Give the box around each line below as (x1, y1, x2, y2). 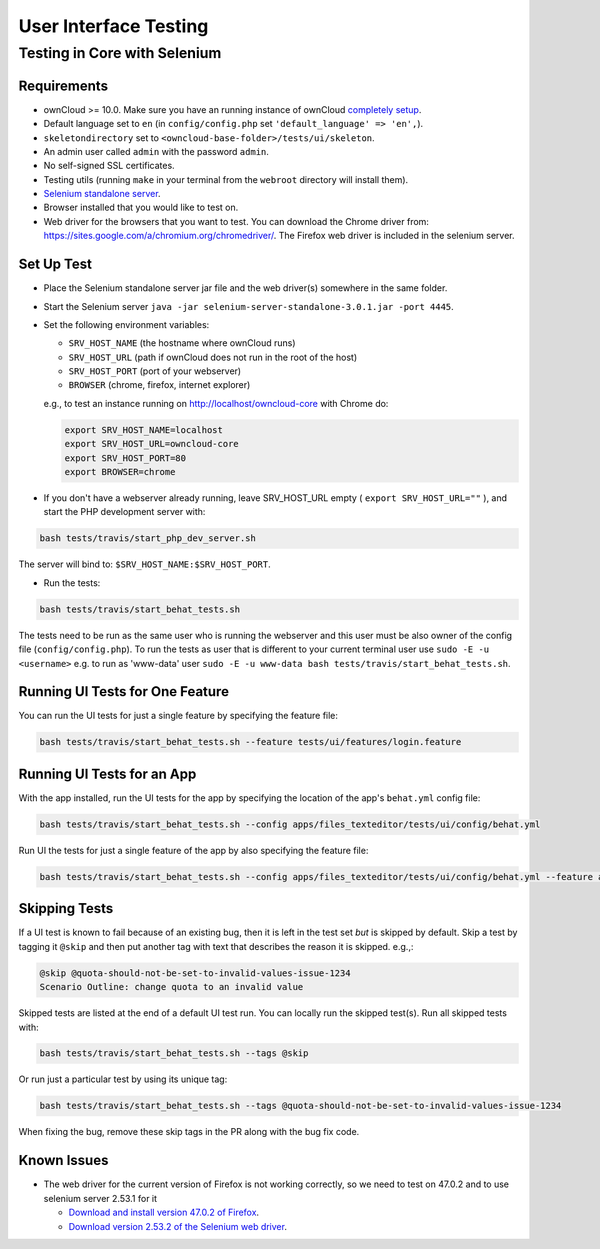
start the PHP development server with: (43, 506, 206, 518)
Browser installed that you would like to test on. (43, 201, 239, 214)
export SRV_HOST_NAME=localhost (64, 424, 224, 435)
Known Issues (18, 1152, 109, 1169)
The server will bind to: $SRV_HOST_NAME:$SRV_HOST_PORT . (18, 558, 272, 570)
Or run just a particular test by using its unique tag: (18, 1073, 228, 1085)
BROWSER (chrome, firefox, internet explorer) (68, 379, 251, 391)
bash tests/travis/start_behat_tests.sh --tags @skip (39, 1048, 309, 1059)
